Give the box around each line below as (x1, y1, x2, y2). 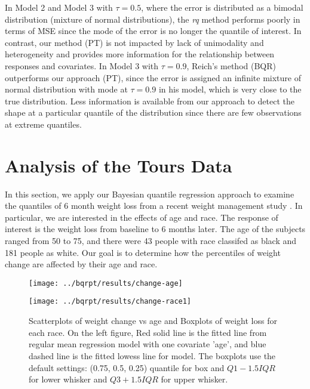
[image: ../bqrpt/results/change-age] (29, 279, 183, 288)
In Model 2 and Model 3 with (5, 1, 113, 13)
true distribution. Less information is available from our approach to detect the (5, 94, 294, 107)
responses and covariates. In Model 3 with (5, 59, 159, 72)
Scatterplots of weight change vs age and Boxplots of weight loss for (29, 314, 277, 327)
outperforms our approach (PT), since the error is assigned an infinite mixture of (5, 71, 301, 84)
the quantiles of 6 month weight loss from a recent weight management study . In (5, 199, 303, 212)
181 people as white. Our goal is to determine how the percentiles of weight (5, 246, 281, 258)
